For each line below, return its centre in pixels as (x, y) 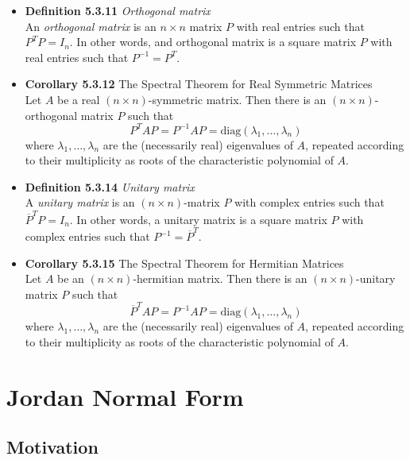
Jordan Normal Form (125, 396)
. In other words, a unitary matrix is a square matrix (198, 219)
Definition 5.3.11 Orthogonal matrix (118, 10)
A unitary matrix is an (80, 202)
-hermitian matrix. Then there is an (220, 278)
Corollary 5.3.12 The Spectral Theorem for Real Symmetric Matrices (199, 84)
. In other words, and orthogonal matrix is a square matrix (213, 42)
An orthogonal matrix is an (91, 26)
